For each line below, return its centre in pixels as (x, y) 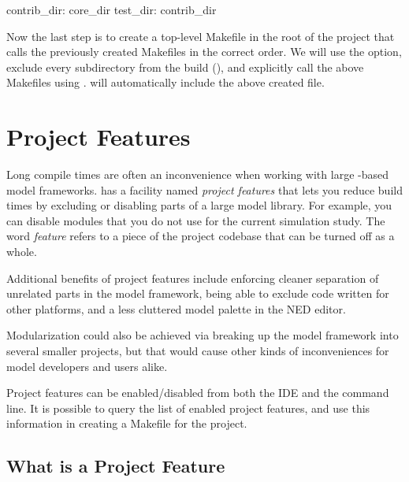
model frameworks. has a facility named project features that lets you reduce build (204, 189)
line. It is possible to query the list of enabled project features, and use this (188, 408)
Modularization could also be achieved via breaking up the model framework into (203, 335)
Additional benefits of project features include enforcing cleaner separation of (193, 278)
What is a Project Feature (116, 466)
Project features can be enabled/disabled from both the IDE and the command (198, 393)
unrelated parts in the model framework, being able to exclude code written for (198, 293)
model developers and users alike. (87, 366)
